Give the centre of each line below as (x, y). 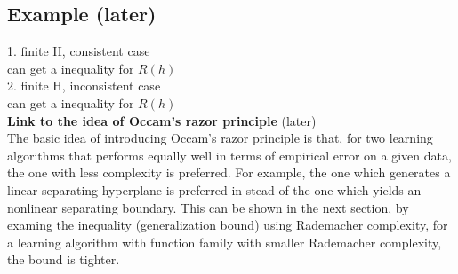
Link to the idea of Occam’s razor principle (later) (162, 120)
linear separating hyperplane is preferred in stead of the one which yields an (214, 189)
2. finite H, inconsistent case (84, 86)
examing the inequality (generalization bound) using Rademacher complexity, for (228, 225)
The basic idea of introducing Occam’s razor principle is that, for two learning (220, 138)
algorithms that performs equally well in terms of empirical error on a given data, (229, 155)
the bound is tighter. (64, 259)
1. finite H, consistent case (79, 51)
